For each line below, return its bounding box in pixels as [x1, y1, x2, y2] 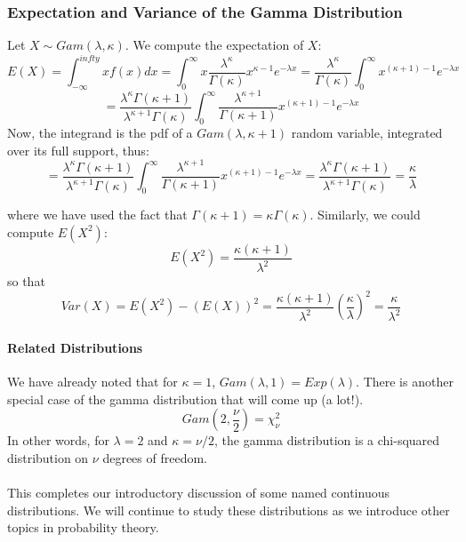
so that [7, 272, 45, 291]
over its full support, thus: [7, 140, 149, 159]
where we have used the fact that [7, 205, 188, 224]
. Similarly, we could [309, 205, 421, 224]
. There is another [356, 371, 454, 390]
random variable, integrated [291, 124, 443, 142]
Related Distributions [7, 338, 143, 356]
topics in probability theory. [7, 518, 159, 537]
